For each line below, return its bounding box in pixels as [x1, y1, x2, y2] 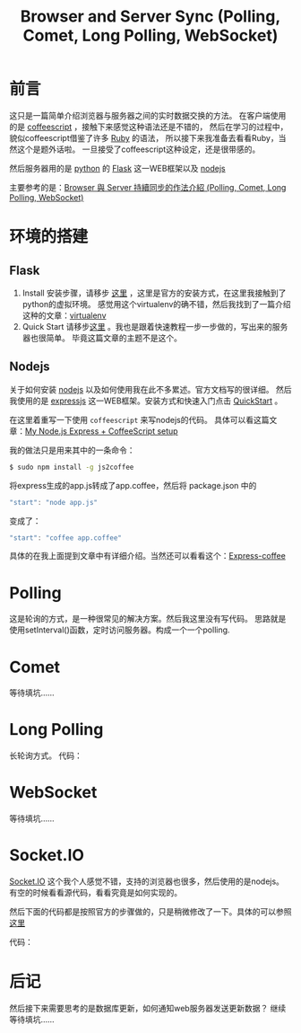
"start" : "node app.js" [9, 498, 99, 507]
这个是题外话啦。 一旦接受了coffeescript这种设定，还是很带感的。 [16, 144, 261, 155]
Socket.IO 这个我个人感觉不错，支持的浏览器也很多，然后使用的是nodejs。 [9, 876, 285, 887]
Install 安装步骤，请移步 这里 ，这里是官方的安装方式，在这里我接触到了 [21, 287, 287, 298]
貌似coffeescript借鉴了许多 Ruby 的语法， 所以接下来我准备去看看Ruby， [9, 132, 279, 143]
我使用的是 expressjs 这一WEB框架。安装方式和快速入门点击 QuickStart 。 [9, 395, 283, 406]
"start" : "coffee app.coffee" [9, 533, 123, 543]
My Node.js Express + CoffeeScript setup [25, 425, 178, 437]
